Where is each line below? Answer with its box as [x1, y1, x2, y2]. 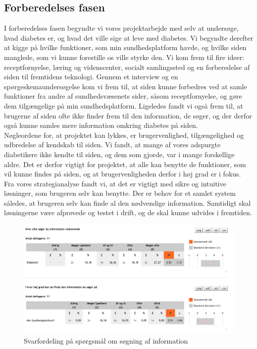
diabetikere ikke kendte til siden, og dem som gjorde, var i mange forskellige [4, 149, 235, 159]
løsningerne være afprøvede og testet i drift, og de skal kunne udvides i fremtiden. [4, 207, 252, 218]
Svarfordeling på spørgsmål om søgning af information [24, 335, 188, 346]
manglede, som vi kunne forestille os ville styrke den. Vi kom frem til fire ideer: [4, 52, 245, 62]
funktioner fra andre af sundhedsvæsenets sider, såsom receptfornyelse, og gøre [4, 91, 242, 101]
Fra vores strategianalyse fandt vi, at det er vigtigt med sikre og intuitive [4, 178, 226, 188]
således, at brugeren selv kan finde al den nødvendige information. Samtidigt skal [4, 197, 251, 208]
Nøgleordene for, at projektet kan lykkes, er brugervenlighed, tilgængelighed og [4, 129, 244, 140]
